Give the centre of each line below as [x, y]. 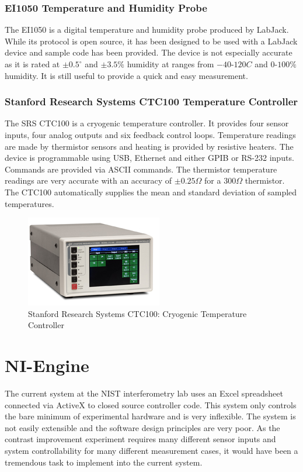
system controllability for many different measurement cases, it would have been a [151, 451]
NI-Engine [47, 365]
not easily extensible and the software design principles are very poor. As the [142, 427]
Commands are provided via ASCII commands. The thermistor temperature [141, 169]
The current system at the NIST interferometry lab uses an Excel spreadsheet [144, 393]
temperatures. [29, 203]
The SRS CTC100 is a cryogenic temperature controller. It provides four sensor [147, 123]
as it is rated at [32, 64]
